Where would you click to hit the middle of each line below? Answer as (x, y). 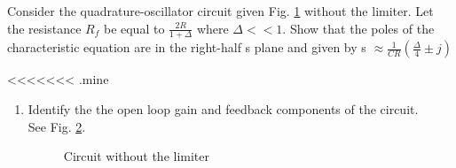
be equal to (134, 28)
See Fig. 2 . (57, 126)
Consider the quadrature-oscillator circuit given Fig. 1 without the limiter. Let (220, 11)
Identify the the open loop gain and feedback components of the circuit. (223, 109)
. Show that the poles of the (358, 28)
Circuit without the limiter (137, 156)
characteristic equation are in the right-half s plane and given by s (187, 47)
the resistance (44, 28)
